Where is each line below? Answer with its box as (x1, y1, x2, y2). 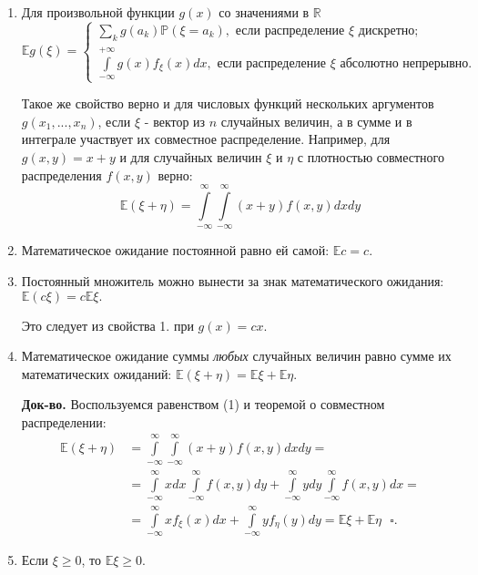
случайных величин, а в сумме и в (220, 111, 412, 130)
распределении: (21, 412, 107, 431)
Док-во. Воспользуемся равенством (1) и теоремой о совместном (21, 395, 385, 414)
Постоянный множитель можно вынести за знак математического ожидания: (21, 271, 444, 290)
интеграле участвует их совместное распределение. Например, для (21, 129, 391, 149)
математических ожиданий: (21, 364, 172, 383)
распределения (21, 165, 102, 184)
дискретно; (358, 24, 419, 37)
